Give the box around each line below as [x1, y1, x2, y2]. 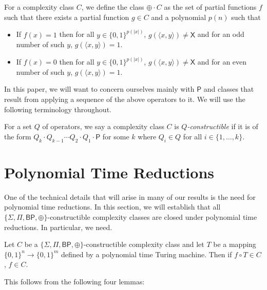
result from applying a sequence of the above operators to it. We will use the [4, 94, 245, 105]
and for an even [197, 56, 247, 67]
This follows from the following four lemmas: [4, 276, 145, 286]
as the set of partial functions [164, 2, 257, 12]
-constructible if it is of [187, 121, 258, 132]
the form [4, 131, 31, 141]
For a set [4, 121, 32, 132]
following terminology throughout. [4, 103, 111, 114]
